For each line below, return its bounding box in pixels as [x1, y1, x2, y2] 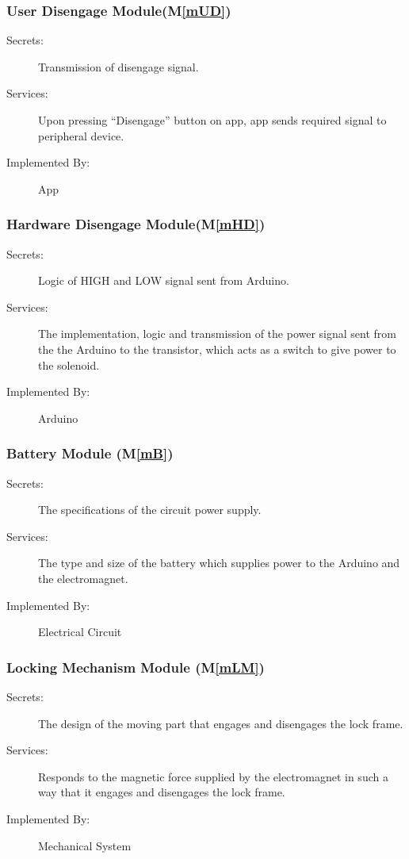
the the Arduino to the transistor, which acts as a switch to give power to [38, 340, 396, 357]
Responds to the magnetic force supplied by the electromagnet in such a [38, 768, 388, 784]
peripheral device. [38, 127, 124, 144]
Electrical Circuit [38, 623, 122, 640]
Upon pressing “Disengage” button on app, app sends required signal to [38, 112, 387, 128]
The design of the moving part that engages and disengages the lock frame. [38, 715, 403, 731]
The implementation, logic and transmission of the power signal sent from [38, 325, 396, 342]
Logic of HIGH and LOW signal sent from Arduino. [38, 272, 289, 289]
